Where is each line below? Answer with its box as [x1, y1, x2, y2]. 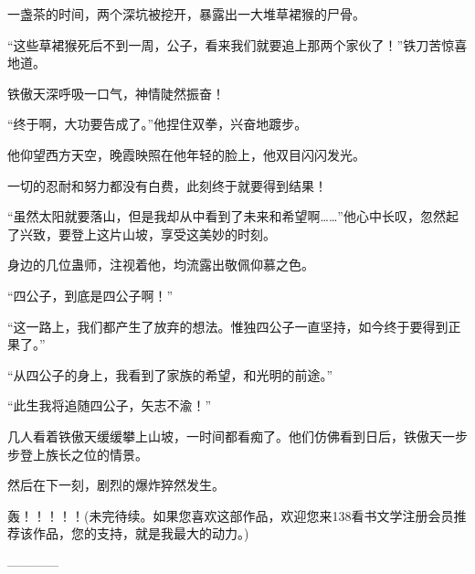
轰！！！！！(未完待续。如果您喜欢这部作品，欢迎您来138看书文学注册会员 [7, 505, 454, 525]
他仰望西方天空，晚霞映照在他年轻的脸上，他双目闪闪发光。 [7, 144, 365, 164]
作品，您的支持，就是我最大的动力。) [32, 524, 249, 543]
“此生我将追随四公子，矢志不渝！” [7, 396, 212, 415]
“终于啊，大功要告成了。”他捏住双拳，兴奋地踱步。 [7, 114, 308, 133]
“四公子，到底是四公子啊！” [7, 285, 174, 304]
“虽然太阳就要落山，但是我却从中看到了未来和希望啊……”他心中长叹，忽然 [7, 207, 446, 226]
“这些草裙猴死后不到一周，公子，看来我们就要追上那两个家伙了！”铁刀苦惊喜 [7, 35, 468, 54]
